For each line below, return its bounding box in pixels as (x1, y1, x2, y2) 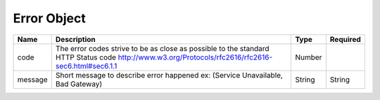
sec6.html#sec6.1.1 (55, 61, 118, 71)
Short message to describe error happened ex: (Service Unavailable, (55, 70, 283, 80)
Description (55, 34, 96, 44)
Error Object (13, 10, 86, 26)
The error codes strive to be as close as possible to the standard (55, 43, 270, 53)
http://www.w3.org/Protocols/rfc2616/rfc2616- (118, 52, 273, 62)
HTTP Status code (55, 52, 116, 62)
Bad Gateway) (55, 79, 103, 89)
